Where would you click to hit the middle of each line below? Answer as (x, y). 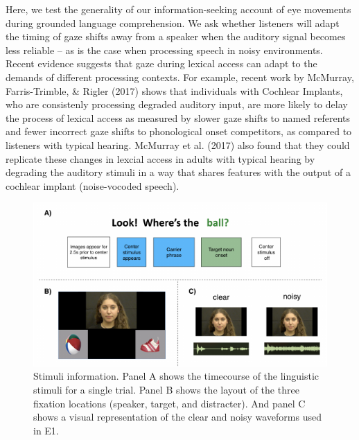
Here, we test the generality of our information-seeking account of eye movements (178, 9)
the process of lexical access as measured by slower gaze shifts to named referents (178, 117)
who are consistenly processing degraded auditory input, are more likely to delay (177, 104)
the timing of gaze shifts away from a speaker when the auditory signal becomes (176, 36)
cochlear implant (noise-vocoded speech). (93, 185)
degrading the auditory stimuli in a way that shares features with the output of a (178, 172)
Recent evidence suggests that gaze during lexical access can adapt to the (161, 63)
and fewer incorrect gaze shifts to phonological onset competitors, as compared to (179, 131)
